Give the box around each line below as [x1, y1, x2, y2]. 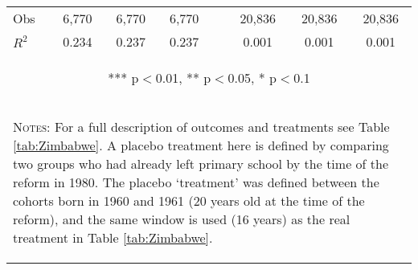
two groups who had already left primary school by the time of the [13, 154, 389, 173]
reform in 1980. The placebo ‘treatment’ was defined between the [13, 173, 379, 191]
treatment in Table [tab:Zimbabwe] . [13, 228, 213, 247]
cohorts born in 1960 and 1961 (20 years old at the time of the [13, 191, 365, 210]
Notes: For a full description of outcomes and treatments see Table [13, 117, 390, 136]
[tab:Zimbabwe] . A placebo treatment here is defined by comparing [13, 136, 389, 154]
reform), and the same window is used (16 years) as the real [13, 210, 350, 228]
